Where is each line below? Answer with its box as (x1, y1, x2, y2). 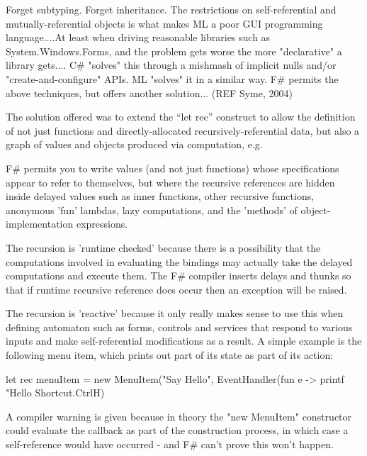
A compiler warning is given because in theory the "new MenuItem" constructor (6, 408, 352, 423)
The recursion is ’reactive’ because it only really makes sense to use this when (6, 306, 344, 321)
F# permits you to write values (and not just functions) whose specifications (6, 160, 339, 175)
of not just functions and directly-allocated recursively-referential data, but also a (6, 123, 360, 138)
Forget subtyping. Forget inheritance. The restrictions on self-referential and (6, 2, 337, 16)
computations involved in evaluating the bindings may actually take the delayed (6, 254, 353, 269)
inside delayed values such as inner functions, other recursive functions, (6, 189, 315, 204)
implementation (6, 216, 74, 231)
